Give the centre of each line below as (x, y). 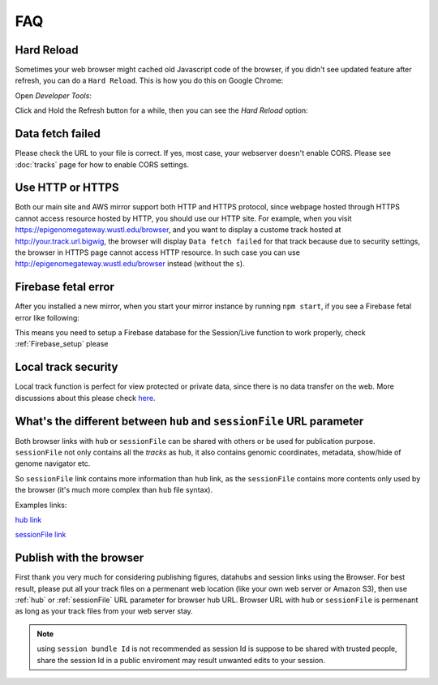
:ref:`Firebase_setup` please (62, 344)
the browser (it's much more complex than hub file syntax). (114, 490)
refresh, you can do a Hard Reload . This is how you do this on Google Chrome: (149, 80)
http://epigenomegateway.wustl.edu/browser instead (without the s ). (130, 264)
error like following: (47, 317)
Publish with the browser (79, 558)
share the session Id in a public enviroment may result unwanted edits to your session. (181, 660)
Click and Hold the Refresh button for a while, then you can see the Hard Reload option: (161, 110)
